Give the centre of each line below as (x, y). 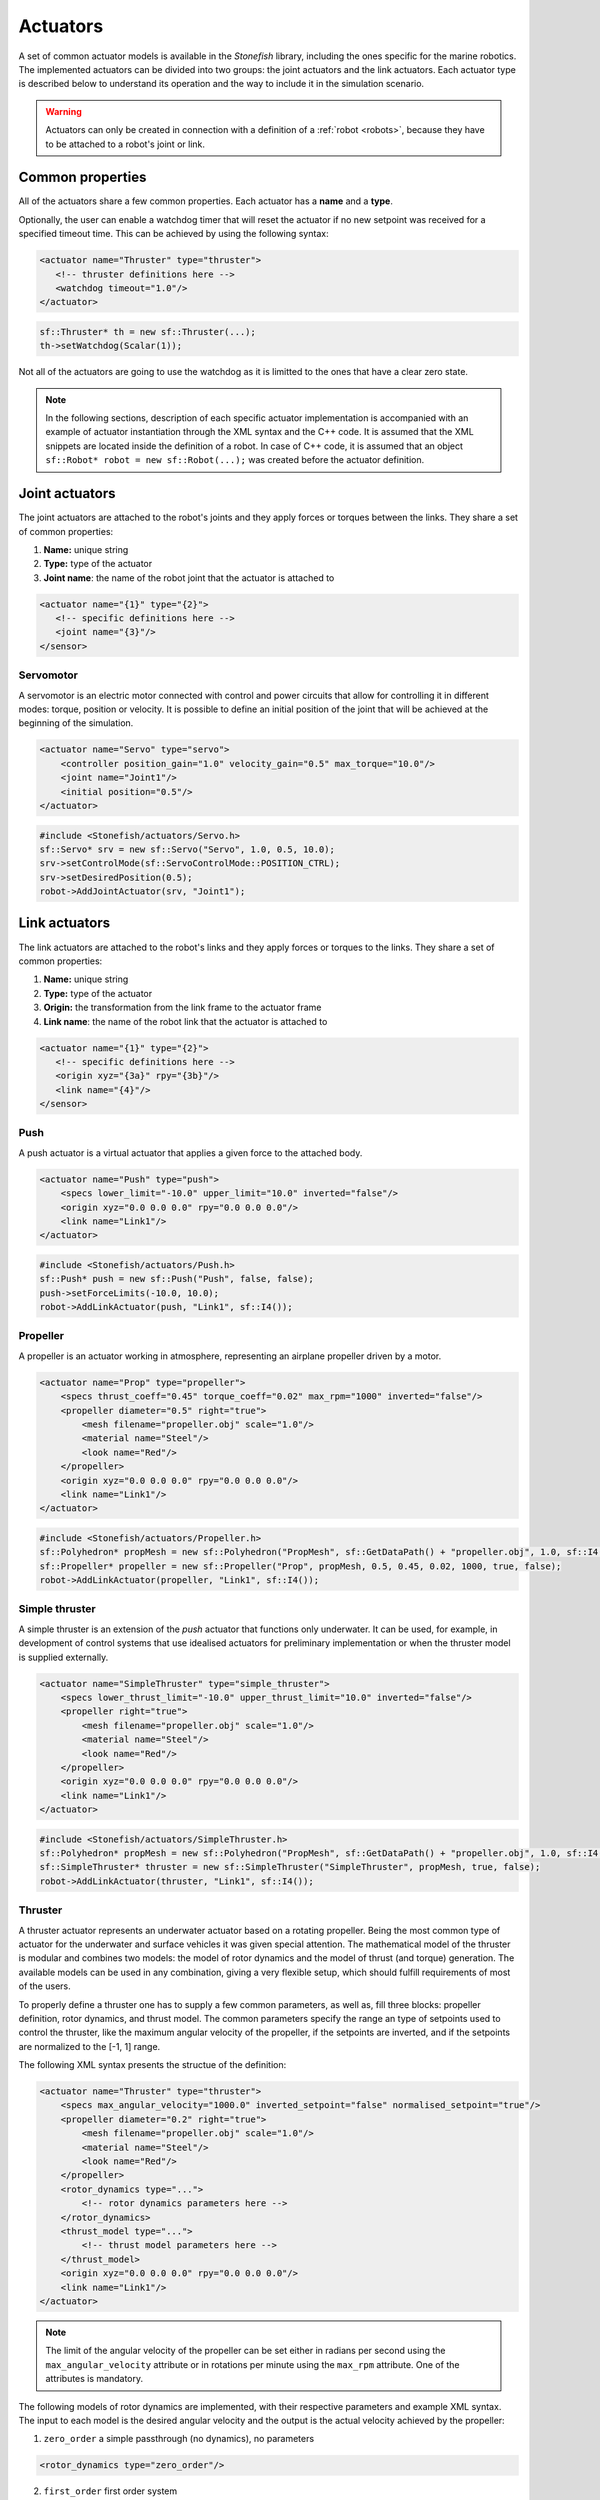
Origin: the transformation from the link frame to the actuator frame (182, 1007)
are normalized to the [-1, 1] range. (89, 2046)
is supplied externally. (63, 1657)
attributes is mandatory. (94, 2379)
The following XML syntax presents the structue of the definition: (152, 2065)
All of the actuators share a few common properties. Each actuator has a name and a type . (206, 201)
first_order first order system (110, 2491)
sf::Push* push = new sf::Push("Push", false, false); (176, 1279)
